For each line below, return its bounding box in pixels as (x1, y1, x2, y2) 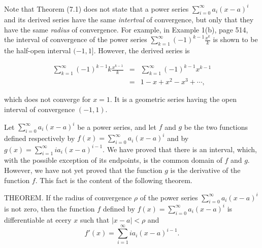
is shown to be (213, 34, 258, 45)
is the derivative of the (170, 164, 241, 175)
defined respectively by (4, 132, 75, 143)
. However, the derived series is (93, 45, 190, 56)
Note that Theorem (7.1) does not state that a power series (4, 3, 189, 14)
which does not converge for (4, 94, 91, 104)
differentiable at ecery (4, 214, 72, 225)
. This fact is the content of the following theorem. (35, 174, 192, 185)
